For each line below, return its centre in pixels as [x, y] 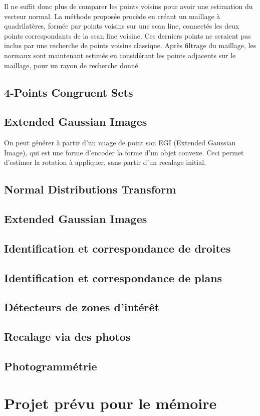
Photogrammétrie [51, 366]
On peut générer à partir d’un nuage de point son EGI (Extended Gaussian [120, 143]
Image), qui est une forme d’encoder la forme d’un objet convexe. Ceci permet [124, 152]
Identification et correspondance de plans [113, 277]
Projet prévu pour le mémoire [110, 403]
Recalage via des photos [67, 337]
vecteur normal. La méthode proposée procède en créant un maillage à [112, 16]
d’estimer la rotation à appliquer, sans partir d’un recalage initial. [105, 162]
